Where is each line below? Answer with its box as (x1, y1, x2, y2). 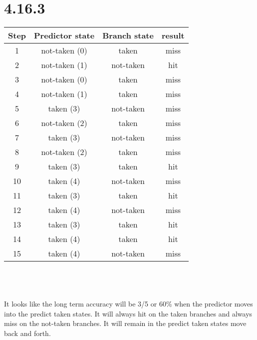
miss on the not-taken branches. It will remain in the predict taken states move (4, 318, 247, 328)
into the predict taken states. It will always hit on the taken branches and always (4, 308, 253, 318)
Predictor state (34, 29, 95, 41)
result (161, 29, 185, 41)
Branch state (102, 29, 154, 41)
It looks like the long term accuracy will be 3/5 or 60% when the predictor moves (4, 298, 253, 308)
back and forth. (4, 327, 51, 338)
